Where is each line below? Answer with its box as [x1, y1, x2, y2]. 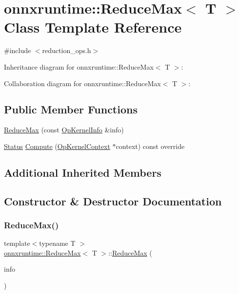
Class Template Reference [4, 17, 182, 37]
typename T [39, 238, 76, 248]
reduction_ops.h [42, 45, 91, 55]
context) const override [116, 141, 185, 151]
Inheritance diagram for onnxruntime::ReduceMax [4, 61, 154, 72]
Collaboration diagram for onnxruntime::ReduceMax [4, 78, 161, 88]
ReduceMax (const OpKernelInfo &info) [4, 125, 124, 135]
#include [4, 45, 31, 55]
